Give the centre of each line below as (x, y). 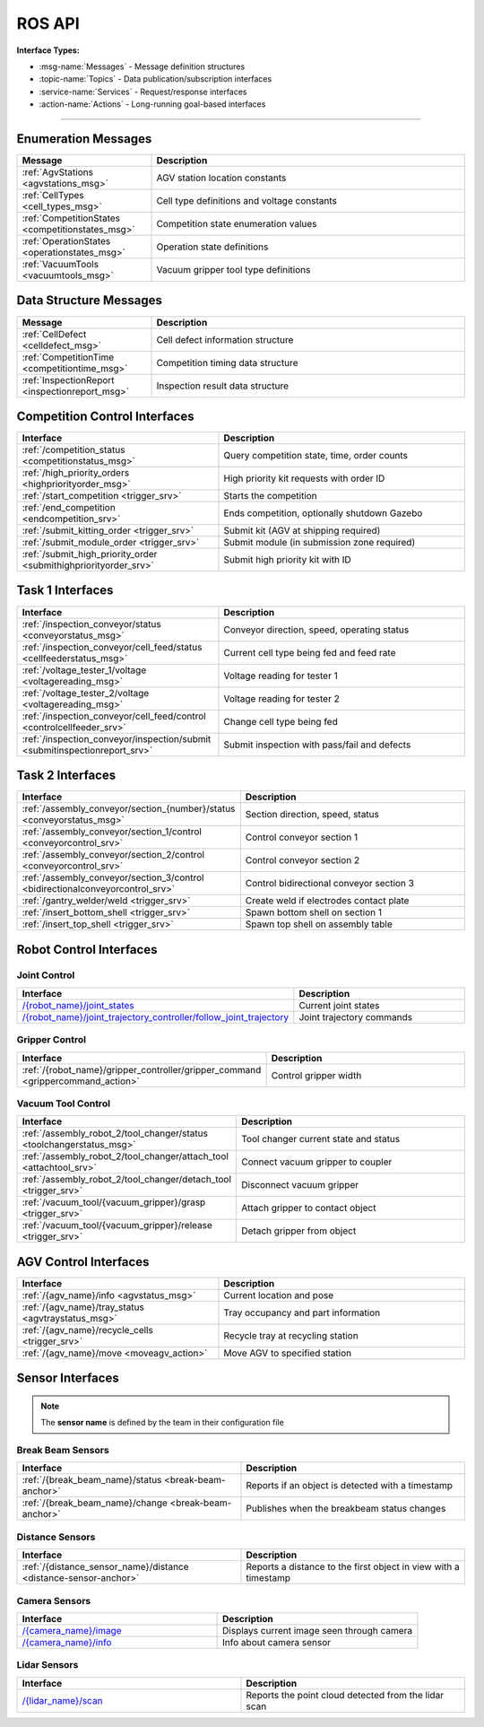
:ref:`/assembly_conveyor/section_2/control (113, 855)
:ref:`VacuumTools (60, 265)
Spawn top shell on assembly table (319, 924)
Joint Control (46, 975)
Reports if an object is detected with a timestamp (349, 1486)
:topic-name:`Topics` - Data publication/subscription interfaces (156, 79)
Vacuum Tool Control (64, 1103)
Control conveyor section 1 (302, 837)
